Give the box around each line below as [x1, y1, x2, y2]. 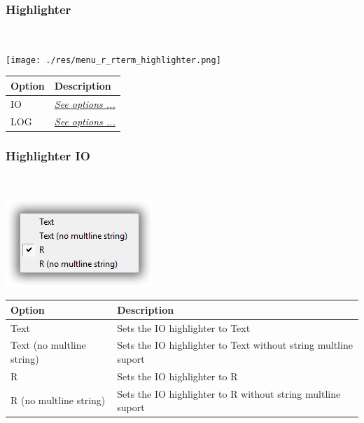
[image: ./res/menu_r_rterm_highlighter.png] [6, 55, 221, 65]
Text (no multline [10, 338, 86, 352]
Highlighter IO [6, 146, 90, 164]
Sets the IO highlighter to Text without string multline [117, 338, 353, 352]
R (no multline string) [10, 393, 106, 408]
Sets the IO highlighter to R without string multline [117, 386, 341, 401]
